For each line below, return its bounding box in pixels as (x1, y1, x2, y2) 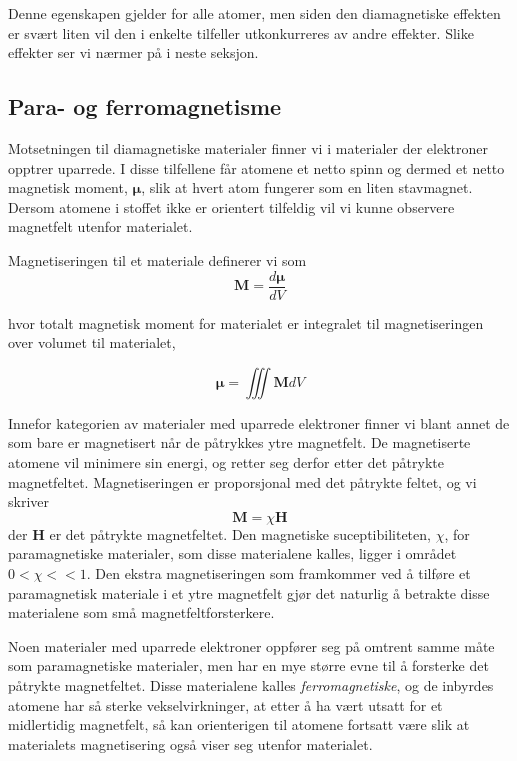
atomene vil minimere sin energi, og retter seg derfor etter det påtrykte (8, 451, 444, 472)
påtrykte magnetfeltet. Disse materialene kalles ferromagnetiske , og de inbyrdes (8, 674, 494, 695)
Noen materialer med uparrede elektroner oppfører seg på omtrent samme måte (8, 635, 495, 656)
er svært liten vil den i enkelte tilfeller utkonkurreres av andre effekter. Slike (8, 22, 474, 43)
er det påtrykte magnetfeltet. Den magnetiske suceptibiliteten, (49, 523, 431, 544)
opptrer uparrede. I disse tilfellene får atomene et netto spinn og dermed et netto (8, 157, 505, 178)
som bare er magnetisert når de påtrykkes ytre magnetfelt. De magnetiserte (8, 432, 471, 453)
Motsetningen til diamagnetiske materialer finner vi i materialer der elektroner (8, 137, 488, 158)
